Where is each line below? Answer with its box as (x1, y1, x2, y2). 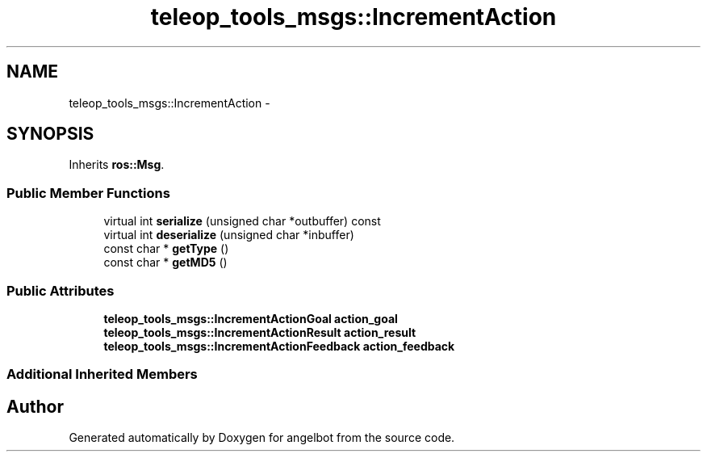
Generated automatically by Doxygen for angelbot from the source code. (69, 431, 455, 445)
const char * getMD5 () (103, 255, 228, 270)
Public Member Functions (6, 184, 170, 201)
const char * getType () (103, 242, 229, 256)
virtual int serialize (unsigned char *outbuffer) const (103, 214, 381, 229)
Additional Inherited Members (6, 366, 198, 383)
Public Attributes (6, 282, 115, 299)
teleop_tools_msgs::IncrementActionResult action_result (103, 325, 416, 339)
